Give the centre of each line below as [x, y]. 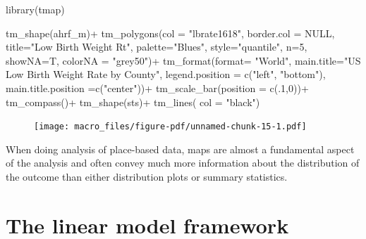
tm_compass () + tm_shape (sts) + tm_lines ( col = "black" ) [133, 102]
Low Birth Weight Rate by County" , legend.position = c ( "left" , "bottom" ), [166, 74]
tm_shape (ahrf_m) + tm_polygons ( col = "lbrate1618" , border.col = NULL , [170, 33]
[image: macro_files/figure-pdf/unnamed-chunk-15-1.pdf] [170, 127]
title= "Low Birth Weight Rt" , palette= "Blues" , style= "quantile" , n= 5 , [157, 47]
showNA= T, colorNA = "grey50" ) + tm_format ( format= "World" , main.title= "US [183, 60]
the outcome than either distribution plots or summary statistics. [147, 176]
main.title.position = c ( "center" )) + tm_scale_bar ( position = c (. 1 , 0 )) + [157, 88]
